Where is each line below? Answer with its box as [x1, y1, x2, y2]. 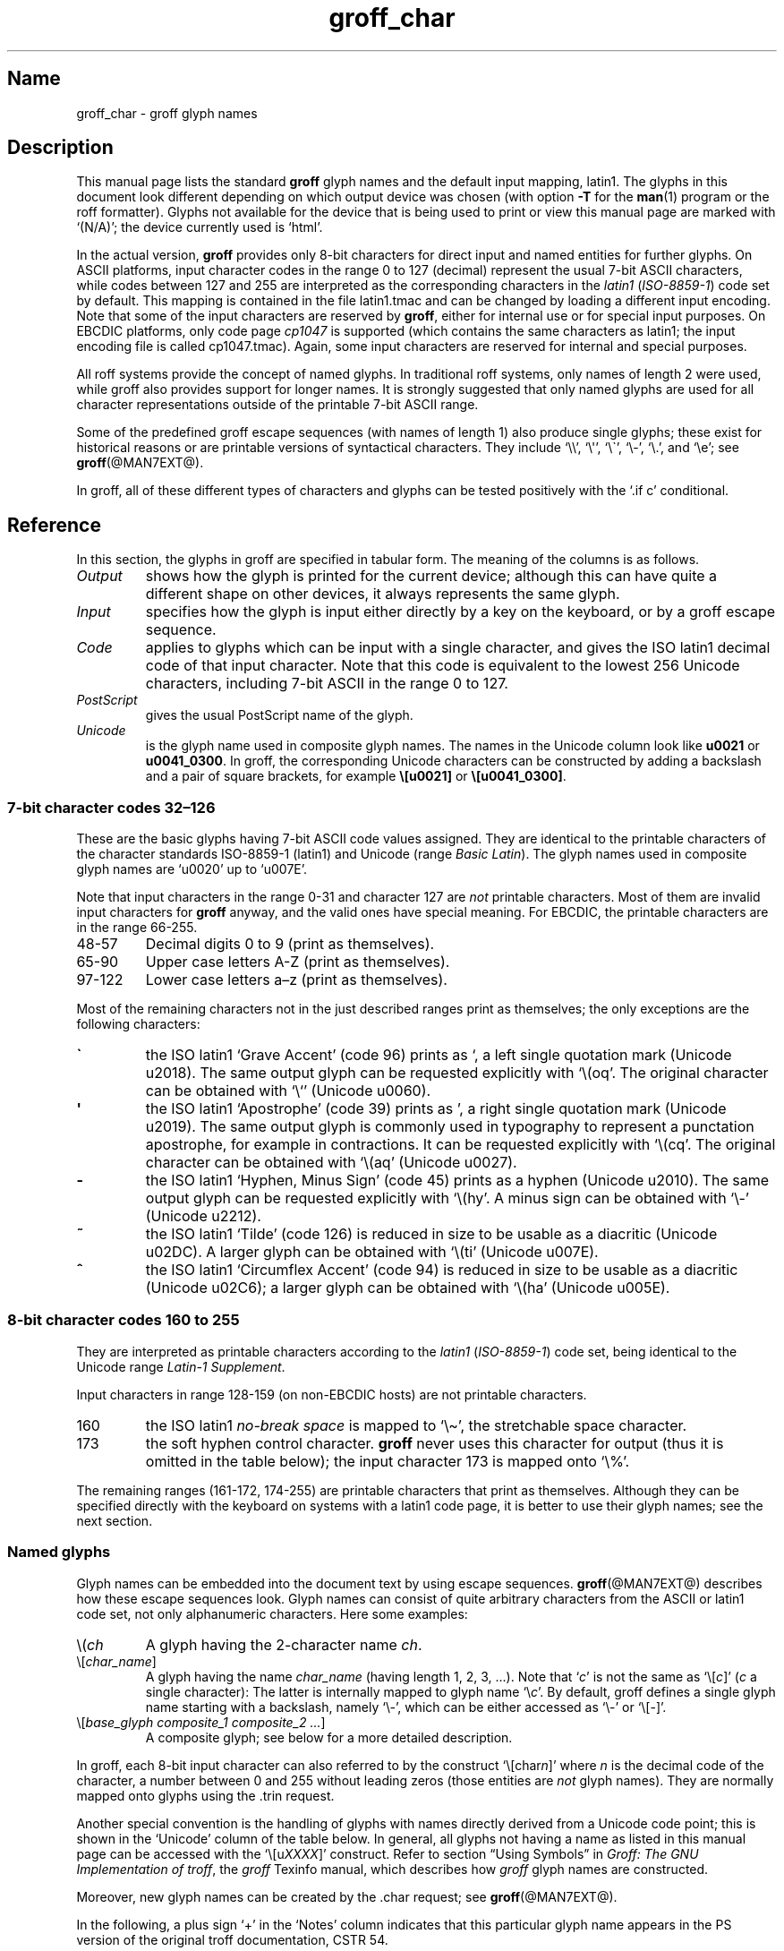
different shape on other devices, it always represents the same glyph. [145, 585, 620, 603]
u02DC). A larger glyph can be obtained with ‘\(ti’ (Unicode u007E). [145, 1243, 599, 1262]
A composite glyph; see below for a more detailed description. [145, 1729, 513, 1745]
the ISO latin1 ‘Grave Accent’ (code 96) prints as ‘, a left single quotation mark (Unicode [145, 1046, 732, 1065]
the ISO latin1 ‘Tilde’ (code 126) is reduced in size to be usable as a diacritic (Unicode [145, 1225, 718, 1244]
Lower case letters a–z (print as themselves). [145, 971, 447, 989]
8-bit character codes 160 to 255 [7, 1311, 240, 1330]
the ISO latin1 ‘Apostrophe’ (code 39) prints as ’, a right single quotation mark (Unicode [145, 1100, 727, 1118]
